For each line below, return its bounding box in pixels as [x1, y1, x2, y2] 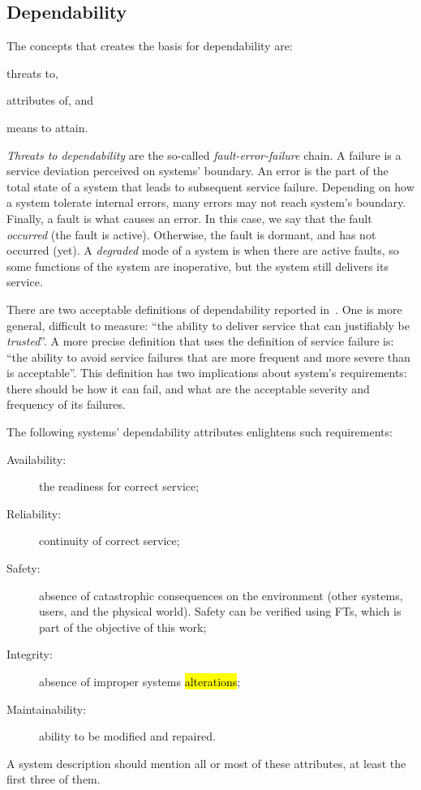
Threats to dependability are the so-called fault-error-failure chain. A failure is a [6, 146, 402, 163]
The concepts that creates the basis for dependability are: [6, 37, 293, 54]
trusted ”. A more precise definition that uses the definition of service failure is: [6, 333, 394, 350]
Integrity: [6, 646, 53, 663]
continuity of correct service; [39, 532, 180, 549]
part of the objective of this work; [39, 618, 207, 635]
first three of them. [6, 771, 101, 788]
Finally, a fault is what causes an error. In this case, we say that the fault [6, 209, 372, 226]
